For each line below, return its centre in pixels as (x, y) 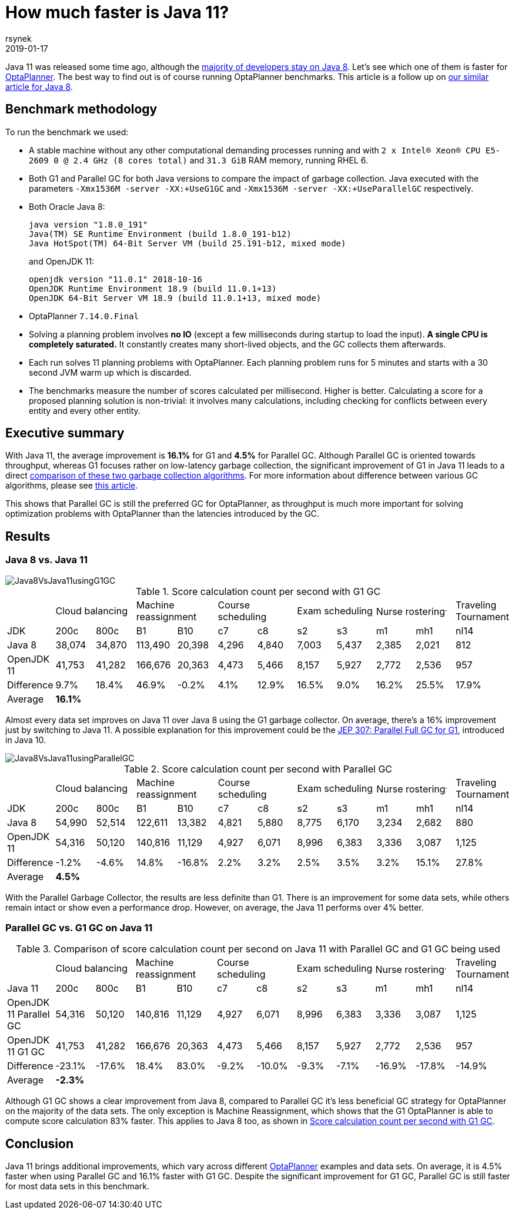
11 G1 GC (26, 1052)
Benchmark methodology (81, 109)
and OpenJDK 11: (62, 261)
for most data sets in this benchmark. (77, 1186)
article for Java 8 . (39, 86)
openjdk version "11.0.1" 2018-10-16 (116, 279)
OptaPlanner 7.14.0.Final (84, 316)
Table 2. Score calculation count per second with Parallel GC (258, 769)
